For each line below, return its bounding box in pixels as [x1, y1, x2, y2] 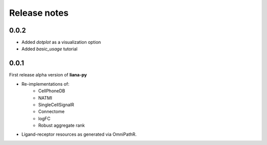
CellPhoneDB [38, 88, 65, 94]
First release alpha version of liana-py [9, 72, 88, 78]
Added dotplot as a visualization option [21, 39, 101, 45]
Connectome [38, 109, 65, 114]
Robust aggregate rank [38, 122, 85, 128]
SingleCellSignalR [38, 102, 74, 108]
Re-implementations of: [21, 81, 69, 87]
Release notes [9, 7, 69, 18]
